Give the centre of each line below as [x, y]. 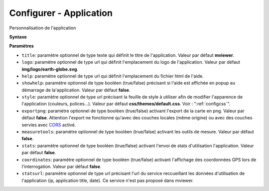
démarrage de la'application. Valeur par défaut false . [76, 90]
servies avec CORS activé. [49, 125]
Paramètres [22, 46]
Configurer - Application [61, 13]
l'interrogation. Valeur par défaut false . [62, 166]
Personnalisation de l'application [43, 28]
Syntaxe [18, 37]
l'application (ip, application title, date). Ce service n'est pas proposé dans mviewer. [108, 180]
